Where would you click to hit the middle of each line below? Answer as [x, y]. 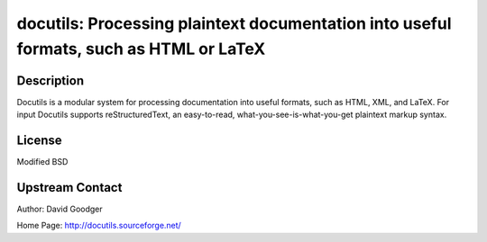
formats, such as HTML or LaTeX [141, 49]
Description [51, 81]
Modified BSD [42, 162]
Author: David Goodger [60, 209]
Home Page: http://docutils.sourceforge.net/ [99, 226]
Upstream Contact [69, 188]
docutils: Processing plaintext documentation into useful [234, 23]
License [39, 141]
